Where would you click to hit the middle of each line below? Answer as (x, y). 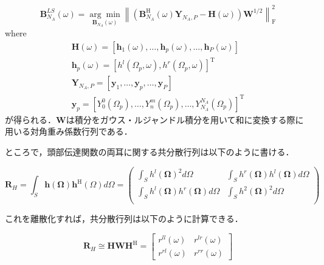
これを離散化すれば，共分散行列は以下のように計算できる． (124, 219)
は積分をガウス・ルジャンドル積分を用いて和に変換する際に (185, 119)
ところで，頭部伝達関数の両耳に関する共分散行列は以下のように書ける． (150, 151)
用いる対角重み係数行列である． (69, 131)
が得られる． (30, 119)
